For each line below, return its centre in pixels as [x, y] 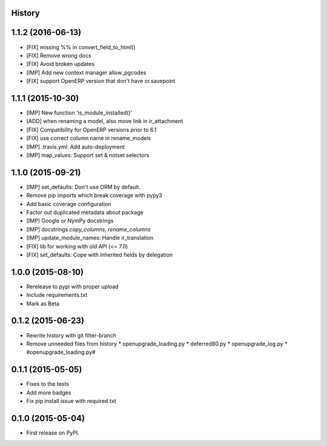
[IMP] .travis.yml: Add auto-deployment [76, 147]
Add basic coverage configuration [69, 204]
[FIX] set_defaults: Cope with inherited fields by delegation [99, 255]
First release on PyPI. [53, 433]
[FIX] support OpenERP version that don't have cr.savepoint [101, 81]
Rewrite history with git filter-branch [71, 335]
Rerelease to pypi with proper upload [72, 286]
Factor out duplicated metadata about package [85, 213]
